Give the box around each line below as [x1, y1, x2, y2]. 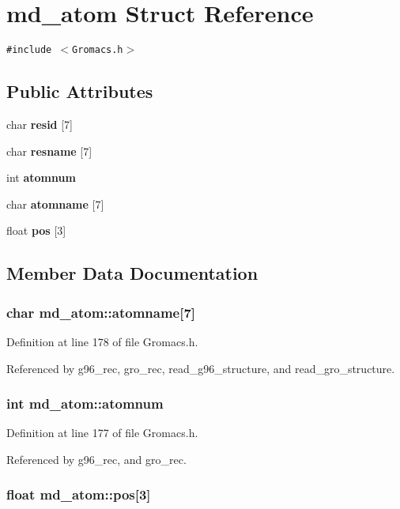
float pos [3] [6, 222, 66, 239]
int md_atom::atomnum [6, 394, 164, 413]
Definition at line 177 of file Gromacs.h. [6, 424, 198, 441]
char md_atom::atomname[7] [6, 302, 196, 322]
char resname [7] [6, 142, 92, 159]
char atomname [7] [6, 195, 104, 212]
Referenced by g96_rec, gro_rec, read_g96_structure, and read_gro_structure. [6, 360, 395, 376]
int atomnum [6, 169, 76, 186]
